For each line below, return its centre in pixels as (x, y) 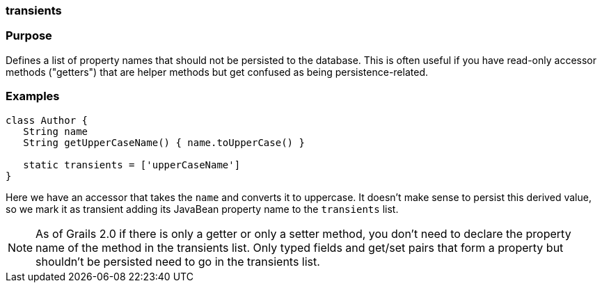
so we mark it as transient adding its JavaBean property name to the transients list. (202, 209)
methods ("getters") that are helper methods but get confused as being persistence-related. (217, 72)
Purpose (29, 36)
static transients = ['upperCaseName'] (132, 165)
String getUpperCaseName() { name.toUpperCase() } (164, 142)
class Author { (47, 120)
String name (56, 131)
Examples (33, 96)
